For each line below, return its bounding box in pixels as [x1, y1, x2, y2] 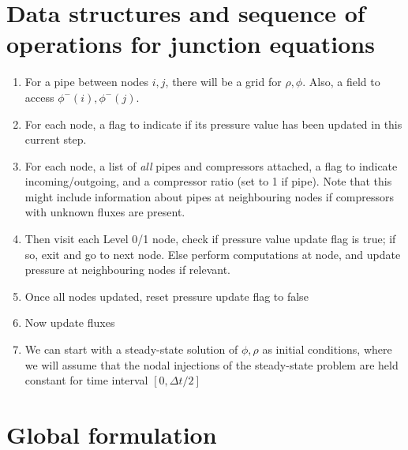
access [24, 88, 54, 105]
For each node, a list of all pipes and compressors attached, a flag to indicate [24, 157, 398, 174]
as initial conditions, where [262, 341, 392, 358]
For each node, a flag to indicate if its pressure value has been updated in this [24, 115, 402, 132]
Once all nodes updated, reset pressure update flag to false [24, 287, 309, 304]
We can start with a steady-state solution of [24, 341, 238, 358]
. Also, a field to [302, 73, 380, 90]
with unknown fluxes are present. [24, 204, 185, 220]
